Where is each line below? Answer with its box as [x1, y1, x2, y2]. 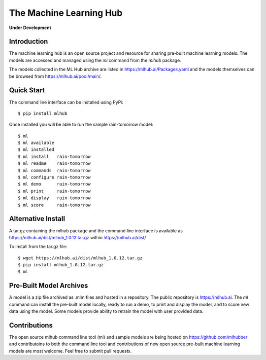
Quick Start [9, 86, 45, 95]
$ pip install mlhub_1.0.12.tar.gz [18, 262, 104, 268]
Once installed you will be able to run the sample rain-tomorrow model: [9, 121, 154, 128]
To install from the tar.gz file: [9, 244, 67, 250]
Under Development [9, 25, 51, 31]
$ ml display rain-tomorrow [18, 195, 91, 201]
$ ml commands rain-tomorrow [18, 168, 91, 173]
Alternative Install [9, 215, 65, 223]
